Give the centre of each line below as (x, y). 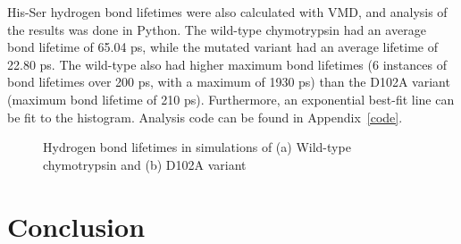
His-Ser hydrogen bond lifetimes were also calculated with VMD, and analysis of (227, 12)
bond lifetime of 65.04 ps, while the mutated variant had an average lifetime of (222, 47)
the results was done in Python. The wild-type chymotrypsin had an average (217, 29)
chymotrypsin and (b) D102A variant (145, 164)
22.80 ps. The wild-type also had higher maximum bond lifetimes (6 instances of (227, 64)
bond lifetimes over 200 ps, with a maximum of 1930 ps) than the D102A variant (229, 82)
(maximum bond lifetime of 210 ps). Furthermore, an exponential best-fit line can (231, 99)
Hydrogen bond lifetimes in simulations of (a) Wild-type (197, 147)
